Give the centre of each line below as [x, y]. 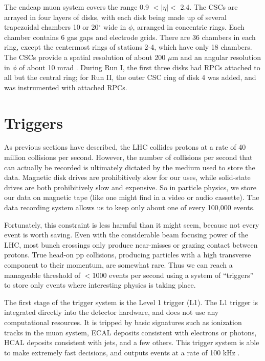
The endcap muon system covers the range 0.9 [76, 7]
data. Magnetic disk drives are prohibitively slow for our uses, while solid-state [127, 177]
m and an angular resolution [217, 57]
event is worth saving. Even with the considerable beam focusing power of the [126, 235]
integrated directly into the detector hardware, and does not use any [112, 312]
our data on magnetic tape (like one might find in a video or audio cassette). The [132, 197]
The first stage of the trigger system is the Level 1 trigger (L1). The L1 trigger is [131, 302]
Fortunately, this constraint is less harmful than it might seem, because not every [132, 224]
